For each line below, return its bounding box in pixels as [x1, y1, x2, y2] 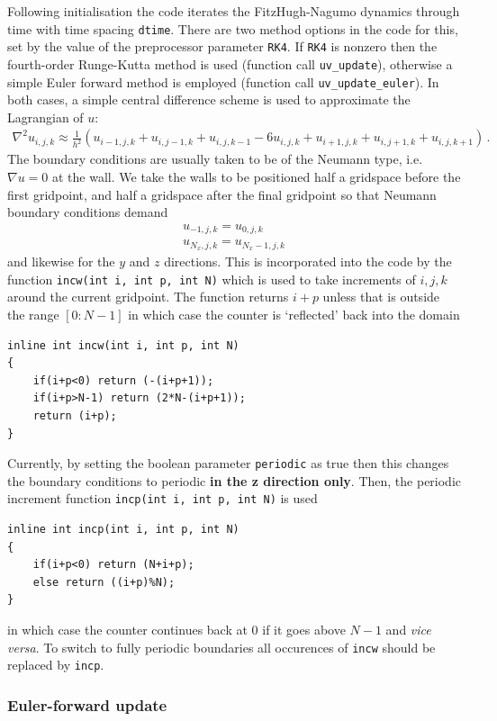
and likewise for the [7, 252, 115, 271]
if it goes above [262, 620, 346, 639]
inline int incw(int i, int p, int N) [7, 338, 239, 352]
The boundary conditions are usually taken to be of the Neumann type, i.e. [7, 149, 423, 168]
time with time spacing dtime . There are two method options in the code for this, [7, 19, 458, 38]
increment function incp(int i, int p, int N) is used [7, 489, 318, 508]
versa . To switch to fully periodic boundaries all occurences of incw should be [7, 637, 436, 656]
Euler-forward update [7, 693, 167, 716]
